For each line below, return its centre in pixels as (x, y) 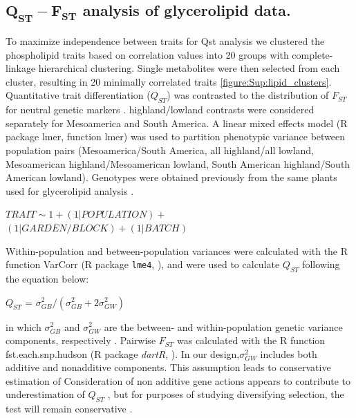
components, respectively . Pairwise (81, 340)
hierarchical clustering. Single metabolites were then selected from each (189, 68)
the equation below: (47, 278)
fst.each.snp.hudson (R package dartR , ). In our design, (123, 353)
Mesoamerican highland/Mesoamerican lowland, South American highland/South (178, 163)
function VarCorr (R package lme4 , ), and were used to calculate (143, 264)
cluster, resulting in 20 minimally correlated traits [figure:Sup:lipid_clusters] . (169, 81)
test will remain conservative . (69, 409)
